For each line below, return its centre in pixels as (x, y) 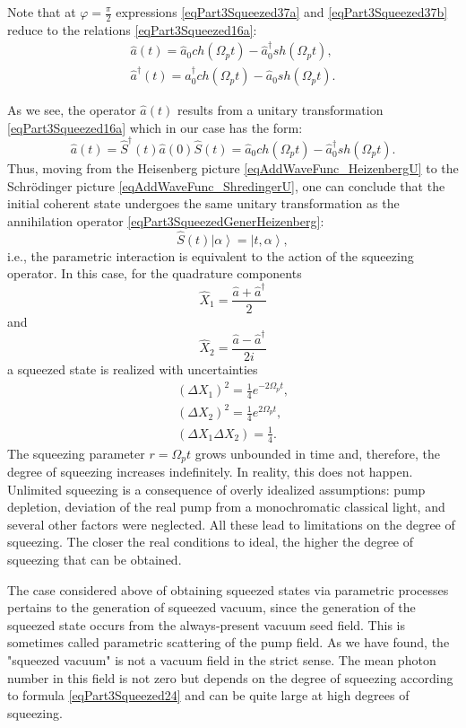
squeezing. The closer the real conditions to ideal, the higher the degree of (211, 542)
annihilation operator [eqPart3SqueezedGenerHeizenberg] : (166, 220)
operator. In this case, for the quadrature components (155, 273)
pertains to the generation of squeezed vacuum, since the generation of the (211, 607)
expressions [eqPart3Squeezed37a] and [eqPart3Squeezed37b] (282, 12)
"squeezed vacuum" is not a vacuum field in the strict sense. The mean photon (222, 660)
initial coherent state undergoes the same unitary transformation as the (203, 203)
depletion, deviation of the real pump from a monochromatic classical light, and (226, 507)
